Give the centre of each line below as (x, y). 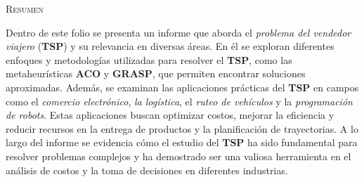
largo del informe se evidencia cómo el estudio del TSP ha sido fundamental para (182, 142)
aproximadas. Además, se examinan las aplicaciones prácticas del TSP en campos (182, 87)
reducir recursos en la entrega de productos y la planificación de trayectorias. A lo (182, 128)
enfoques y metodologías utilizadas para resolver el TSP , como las (149, 59)
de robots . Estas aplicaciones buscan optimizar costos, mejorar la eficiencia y (170, 115)
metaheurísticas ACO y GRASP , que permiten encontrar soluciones (156, 73)
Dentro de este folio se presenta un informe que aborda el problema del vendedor (178, 32)
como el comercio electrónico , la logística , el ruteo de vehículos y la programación (179, 101)
